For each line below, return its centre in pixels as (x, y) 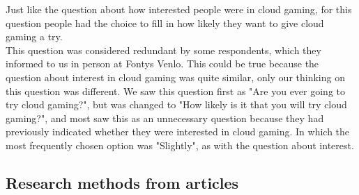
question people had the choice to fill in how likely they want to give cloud (165, 23)
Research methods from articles (122, 182)
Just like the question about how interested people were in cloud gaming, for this (179, 9)
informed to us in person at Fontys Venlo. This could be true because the (162, 63)
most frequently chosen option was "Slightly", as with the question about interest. (180, 145)
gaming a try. (34, 36)
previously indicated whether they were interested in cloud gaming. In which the (178, 132)
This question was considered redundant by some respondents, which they (163, 50)
